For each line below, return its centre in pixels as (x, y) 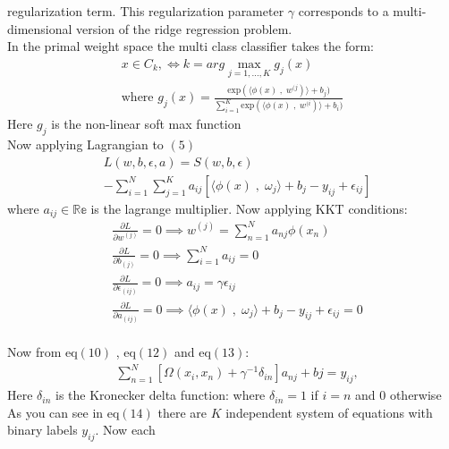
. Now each (125, 430)
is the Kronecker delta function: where (161, 395)
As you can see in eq (64, 412)
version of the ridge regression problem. (184, 28)
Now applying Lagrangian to (85, 144)
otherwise (415, 395)
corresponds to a (343, 11)
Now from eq (42, 352)
